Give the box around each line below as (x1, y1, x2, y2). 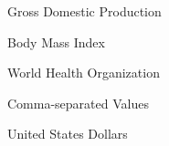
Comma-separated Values (7, 93, 149, 112)
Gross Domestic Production (7, 2, 162, 20)
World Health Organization (7, 63, 160, 82)
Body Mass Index (7, 32, 105, 51)
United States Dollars (7, 124, 128, 143)
